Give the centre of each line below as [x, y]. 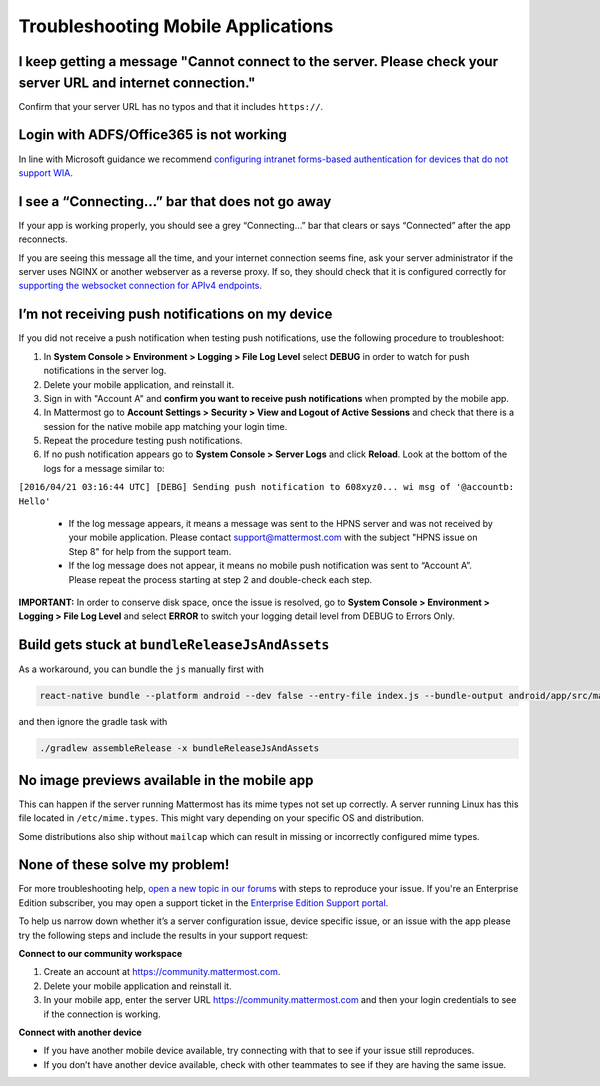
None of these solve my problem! [124, 865]
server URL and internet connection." [137, 82]
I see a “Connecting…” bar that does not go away [175, 201]
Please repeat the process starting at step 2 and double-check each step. [220, 579]
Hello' [34, 501]
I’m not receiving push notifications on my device [175, 314]
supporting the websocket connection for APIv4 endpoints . [140, 286]
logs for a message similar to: [104, 468]
